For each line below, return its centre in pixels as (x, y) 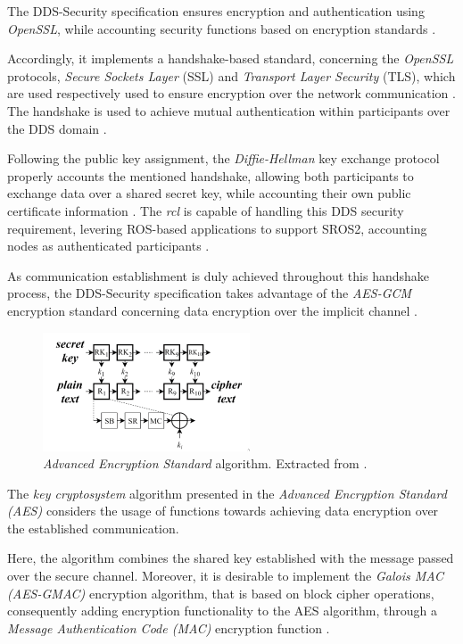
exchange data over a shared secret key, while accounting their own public (209, 193)
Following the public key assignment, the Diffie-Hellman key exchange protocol (223, 158)
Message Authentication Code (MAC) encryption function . (169, 627)
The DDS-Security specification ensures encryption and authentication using (216, 11)
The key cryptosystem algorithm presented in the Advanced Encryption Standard (227, 493)
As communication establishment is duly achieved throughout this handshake (219, 275)
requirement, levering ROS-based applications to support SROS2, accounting (217, 228)
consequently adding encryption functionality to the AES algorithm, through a (222, 611)
